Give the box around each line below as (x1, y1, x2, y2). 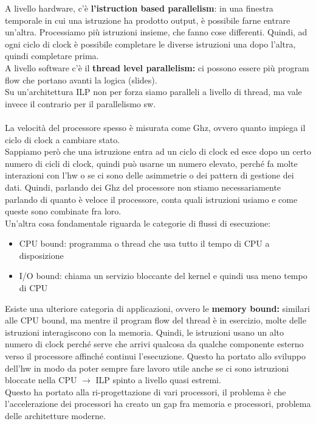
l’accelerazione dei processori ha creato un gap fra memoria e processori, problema (5, 397, 311, 410)
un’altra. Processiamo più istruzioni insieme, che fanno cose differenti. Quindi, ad (5, 26, 307, 38)
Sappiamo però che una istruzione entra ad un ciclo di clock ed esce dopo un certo (5, 145, 311, 158)
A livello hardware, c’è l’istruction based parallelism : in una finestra (5, 2, 273, 14)
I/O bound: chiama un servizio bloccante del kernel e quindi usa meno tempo (19, 269, 307, 282)
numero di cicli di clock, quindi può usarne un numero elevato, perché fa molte (5, 157, 298, 169)
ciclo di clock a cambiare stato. (5, 133, 120, 146)
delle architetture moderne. (5, 409, 106, 422)
